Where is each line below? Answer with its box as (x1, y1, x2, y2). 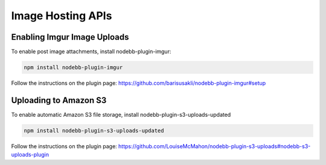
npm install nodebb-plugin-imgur (24, 64, 123, 71)
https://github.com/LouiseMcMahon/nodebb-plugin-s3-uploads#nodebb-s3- (118, 142, 311, 150)
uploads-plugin (11, 151, 50, 158)
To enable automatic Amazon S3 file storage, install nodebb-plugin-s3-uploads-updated (11, 111, 231, 118)
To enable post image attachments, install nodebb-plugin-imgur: (11, 48, 171, 55)
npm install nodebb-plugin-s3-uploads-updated (24, 127, 164, 134)
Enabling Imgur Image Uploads (11, 32, 129, 42)
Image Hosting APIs (11, 9, 112, 22)
